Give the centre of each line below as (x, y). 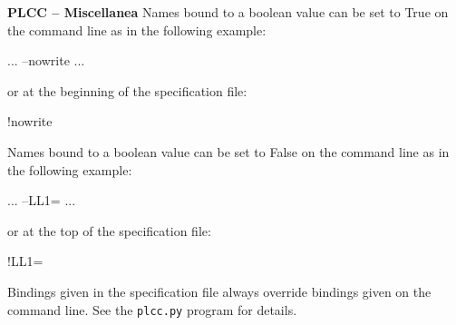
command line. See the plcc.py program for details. (152, 309)
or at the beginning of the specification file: (127, 90)
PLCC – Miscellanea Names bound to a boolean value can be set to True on (228, 12)
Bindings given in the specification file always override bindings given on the (219, 291)
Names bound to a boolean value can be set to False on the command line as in (228, 151)
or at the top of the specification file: (109, 230)
